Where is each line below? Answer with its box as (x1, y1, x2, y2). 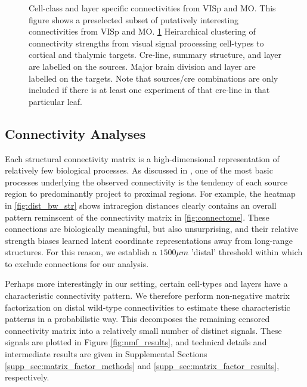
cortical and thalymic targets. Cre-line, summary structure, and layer (29, 48, 282, 61)
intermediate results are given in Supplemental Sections (5, 348, 207, 360)
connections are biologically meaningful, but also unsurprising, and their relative (5, 222, 299, 235)
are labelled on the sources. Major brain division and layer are (29, 60, 256, 72)
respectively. (5, 371, 49, 383)
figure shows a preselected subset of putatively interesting (29, 13, 239, 26)
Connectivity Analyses (5, 124, 146, 143)
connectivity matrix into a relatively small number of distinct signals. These (5, 324, 282, 336)
